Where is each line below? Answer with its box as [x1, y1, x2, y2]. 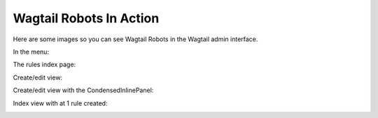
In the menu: [13, 47, 49, 56]
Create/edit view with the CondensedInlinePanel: [13, 86, 154, 94]
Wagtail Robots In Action [13, 10, 160, 26]
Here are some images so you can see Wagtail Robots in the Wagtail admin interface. [13, 35, 258, 43]
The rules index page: [13, 60, 76, 69]
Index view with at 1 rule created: [13, 98, 108, 108]
